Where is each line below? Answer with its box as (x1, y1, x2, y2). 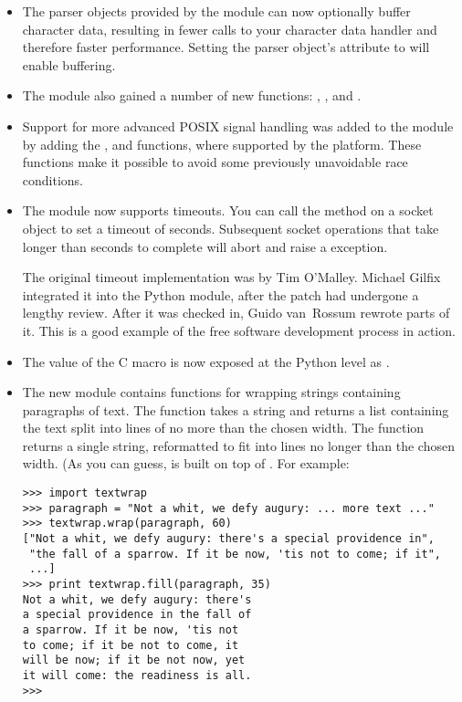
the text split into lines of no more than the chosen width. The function (22, 418, 425, 437)
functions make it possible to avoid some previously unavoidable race (22, 152, 408, 172)
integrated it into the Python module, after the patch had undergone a (22, 285, 419, 304)
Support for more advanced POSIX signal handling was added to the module (22, 116, 454, 135)
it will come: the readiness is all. (22, 668, 252, 682)
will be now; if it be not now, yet (22, 654, 246, 667)
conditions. (22, 170, 84, 189)
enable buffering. (22, 55, 116, 74)
